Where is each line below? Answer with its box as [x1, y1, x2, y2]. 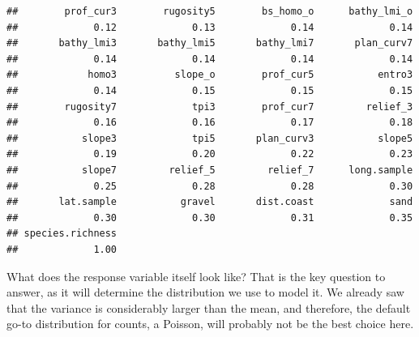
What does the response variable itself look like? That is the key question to [6, 267, 386, 284]
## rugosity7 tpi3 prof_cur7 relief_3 [6, 100, 413, 113]
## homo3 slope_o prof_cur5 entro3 [6, 69, 413, 81]
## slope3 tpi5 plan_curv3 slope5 [6, 132, 413, 144]
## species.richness [6, 228, 118, 240]
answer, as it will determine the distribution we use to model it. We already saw [6, 284, 404, 301]
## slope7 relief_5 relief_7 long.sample [6, 164, 413, 176]
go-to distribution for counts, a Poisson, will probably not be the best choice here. [6, 315, 414, 332]
